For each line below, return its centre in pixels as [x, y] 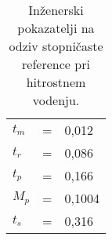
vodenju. [56, 100]
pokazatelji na [56, 28]
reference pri [56, 64]
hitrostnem [56, 82]
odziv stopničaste [56, 46]
